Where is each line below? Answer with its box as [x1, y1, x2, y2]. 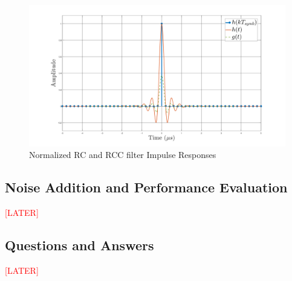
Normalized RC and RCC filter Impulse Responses [29, 148, 216, 161]
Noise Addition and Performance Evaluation [5, 178, 288, 197]
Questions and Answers [5, 236, 154, 254]
